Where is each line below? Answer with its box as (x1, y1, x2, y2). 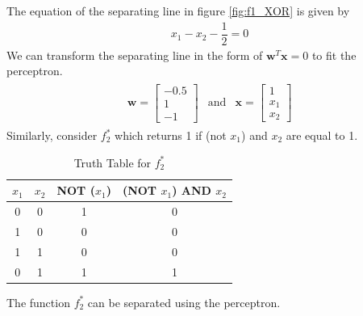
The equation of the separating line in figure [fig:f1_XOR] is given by (6, 2, 350, 19)
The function (6, 293, 70, 310)
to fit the (311, 46, 357, 63)
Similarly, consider (6, 127, 98, 144)
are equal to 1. (286, 127, 358, 144)
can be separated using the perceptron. (87, 293, 281, 310)
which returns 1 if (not (115, 127, 227, 144)
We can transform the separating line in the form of (6, 46, 263, 63)
